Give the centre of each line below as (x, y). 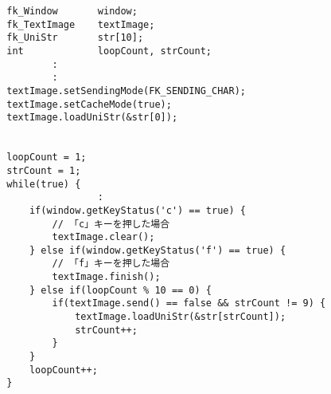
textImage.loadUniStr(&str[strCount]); (181, 317)
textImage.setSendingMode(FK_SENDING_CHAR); (126, 91)
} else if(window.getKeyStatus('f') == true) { (158, 250)
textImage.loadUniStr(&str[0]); (92, 118)
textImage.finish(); (106, 277)
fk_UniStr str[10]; (75, 38)
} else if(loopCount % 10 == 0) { (120, 290)
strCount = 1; (44, 170)
